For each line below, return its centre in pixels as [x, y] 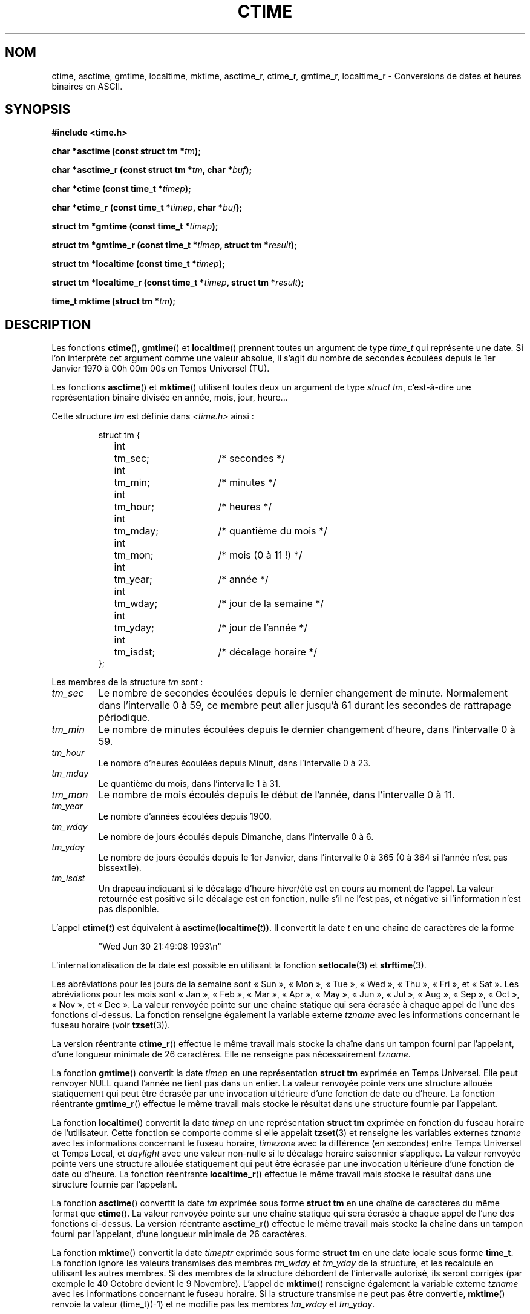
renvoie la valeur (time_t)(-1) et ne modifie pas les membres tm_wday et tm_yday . [213, 1304]
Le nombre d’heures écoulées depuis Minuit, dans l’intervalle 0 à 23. [234, 763]
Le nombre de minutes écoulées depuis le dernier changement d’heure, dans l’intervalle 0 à [307, 730]
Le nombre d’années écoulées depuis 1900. [185, 816]
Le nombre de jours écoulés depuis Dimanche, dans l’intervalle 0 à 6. [236, 837]
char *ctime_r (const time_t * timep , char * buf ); [147, 208]
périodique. [124, 718]
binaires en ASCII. [87, 86]
